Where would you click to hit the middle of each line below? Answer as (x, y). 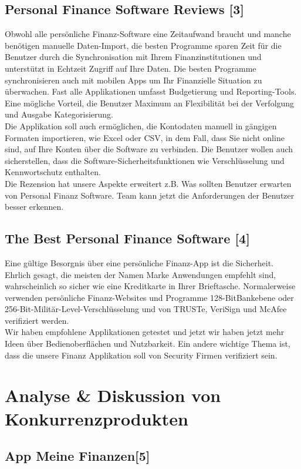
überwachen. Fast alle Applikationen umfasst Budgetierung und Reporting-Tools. (151, 91)
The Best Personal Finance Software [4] (127, 238)
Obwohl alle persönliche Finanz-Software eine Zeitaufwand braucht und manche (148, 34)
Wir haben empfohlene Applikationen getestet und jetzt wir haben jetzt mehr (145, 332)
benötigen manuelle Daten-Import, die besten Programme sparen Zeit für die (143, 45)
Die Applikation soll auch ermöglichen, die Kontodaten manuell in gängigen (141, 125)
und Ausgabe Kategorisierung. (59, 114)
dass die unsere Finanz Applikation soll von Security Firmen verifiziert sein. (141, 355)
